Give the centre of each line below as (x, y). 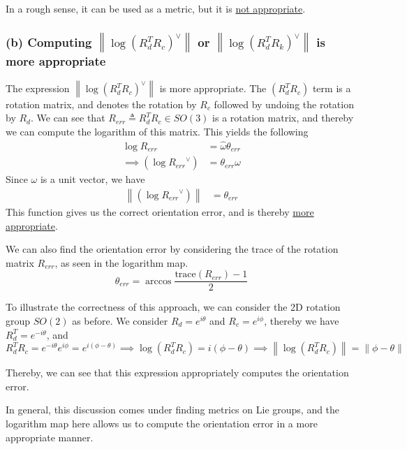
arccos (158, 281)
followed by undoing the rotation (284, 104)
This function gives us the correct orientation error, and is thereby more (160, 211)
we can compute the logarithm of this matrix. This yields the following (157, 131)
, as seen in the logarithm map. (121, 262)
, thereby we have (302, 320)
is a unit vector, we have (92, 179)
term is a (332, 88)
